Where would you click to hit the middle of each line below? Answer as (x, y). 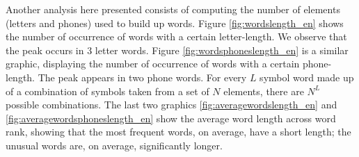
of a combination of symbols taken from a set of (107, 91)
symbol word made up (307, 77)
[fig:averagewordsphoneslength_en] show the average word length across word (171, 118)
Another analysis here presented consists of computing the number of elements (173, 9)
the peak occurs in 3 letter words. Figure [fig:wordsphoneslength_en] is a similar (177, 50)
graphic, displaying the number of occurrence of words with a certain (153, 64)
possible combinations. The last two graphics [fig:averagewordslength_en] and (171, 105)
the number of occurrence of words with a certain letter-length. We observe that (176, 36)
